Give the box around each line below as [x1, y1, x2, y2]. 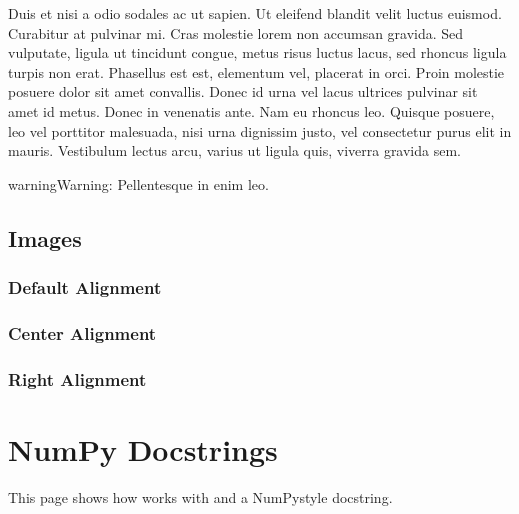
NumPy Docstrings [8, 428, 278, 469]
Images [8, 222, 82, 253]
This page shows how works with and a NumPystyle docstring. [8, 486, 393, 507]
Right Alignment [8, 366, 147, 391]
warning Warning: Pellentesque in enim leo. [8, 173, 269, 194]
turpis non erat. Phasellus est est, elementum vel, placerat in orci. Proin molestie [8, 61, 505, 82]
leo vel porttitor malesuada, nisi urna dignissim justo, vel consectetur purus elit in [8, 120, 512, 141]
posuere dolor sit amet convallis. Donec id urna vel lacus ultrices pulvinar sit [8, 81, 478, 102]
